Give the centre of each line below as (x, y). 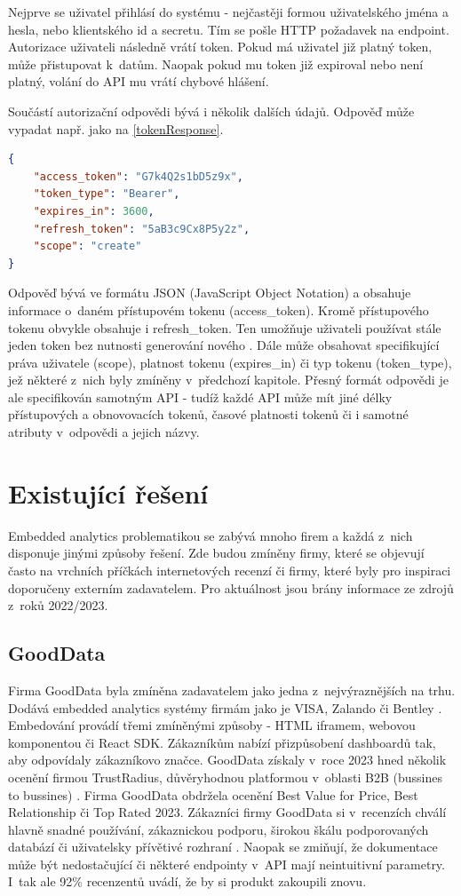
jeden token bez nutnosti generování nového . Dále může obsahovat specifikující (224, 345)
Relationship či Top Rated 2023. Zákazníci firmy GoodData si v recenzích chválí (227, 812)
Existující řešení (108, 492)
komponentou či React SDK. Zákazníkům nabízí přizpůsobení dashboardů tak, (222, 742)
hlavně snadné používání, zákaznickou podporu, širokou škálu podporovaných (219, 829)
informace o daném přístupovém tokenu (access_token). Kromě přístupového (219, 309)
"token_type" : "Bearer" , (107, 194)
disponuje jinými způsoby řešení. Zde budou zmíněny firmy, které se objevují (216, 553)
